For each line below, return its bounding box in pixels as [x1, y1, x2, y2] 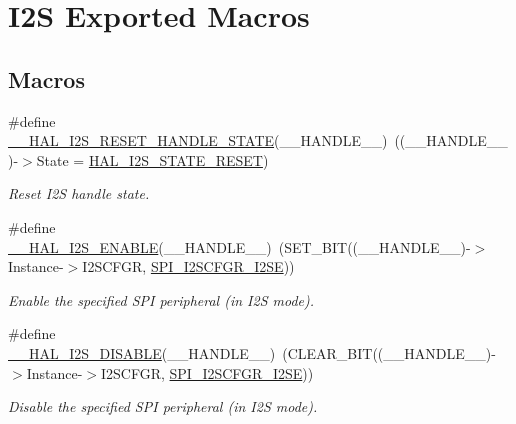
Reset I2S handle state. [8, 183, 150, 204]
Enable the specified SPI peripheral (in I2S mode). [8, 289, 315, 310]
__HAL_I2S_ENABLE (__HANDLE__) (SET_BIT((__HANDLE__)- [8, 236, 471, 257]
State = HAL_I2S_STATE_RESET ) [36, 149, 269, 170]
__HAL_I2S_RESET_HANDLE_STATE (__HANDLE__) [8, 130, 388, 151]
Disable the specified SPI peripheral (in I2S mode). [8, 396, 318, 417]
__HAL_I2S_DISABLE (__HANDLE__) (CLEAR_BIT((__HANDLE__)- [8, 342, 496, 363]
